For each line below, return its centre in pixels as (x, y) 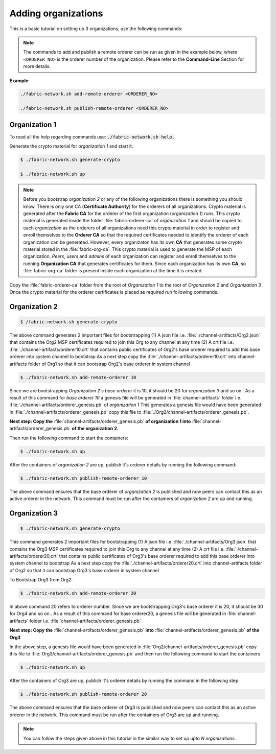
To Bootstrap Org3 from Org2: (41, 580)
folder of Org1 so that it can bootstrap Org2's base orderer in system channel (109, 364)
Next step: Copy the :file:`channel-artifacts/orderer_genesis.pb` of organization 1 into (100, 421)
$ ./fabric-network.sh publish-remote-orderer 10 (84, 478)
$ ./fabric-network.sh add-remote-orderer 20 (78, 593)
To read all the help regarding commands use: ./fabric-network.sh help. (92, 137)
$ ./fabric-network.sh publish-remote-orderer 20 (84, 694)
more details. (37, 66)
